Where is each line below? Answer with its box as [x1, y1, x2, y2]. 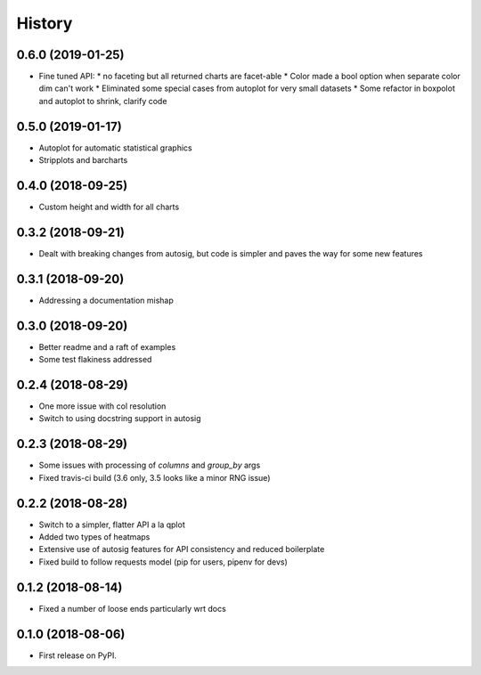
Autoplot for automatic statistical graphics [38, 142, 192, 153]
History [16, 13, 73, 33]
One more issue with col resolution [38, 401, 167, 411]
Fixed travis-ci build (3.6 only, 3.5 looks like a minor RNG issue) [38, 472, 271, 483]
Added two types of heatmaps [38, 532, 151, 542]
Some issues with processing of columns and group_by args [38, 459, 261, 471]
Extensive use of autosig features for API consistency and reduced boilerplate [38, 544, 325, 555]
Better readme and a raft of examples [38, 341, 176, 352]
